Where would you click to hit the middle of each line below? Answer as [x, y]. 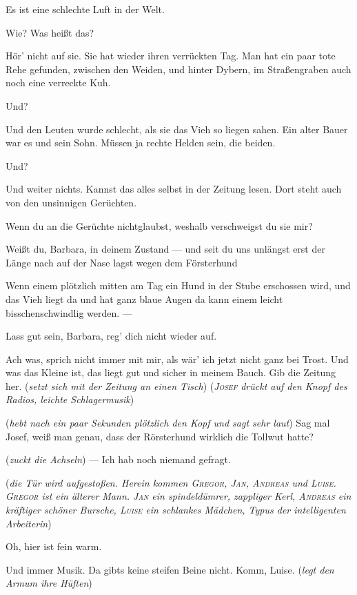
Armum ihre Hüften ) [49, 583]
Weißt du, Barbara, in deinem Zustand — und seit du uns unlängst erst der [165, 249]
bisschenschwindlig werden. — [69, 312]
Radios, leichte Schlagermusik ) [70, 399]
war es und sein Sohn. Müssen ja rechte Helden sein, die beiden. [141, 143]
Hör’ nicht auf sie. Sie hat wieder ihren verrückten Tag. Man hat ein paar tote [171, 56]
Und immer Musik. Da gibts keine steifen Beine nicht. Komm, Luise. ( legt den [170, 569]
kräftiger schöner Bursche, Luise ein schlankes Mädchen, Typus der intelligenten [176, 510]
